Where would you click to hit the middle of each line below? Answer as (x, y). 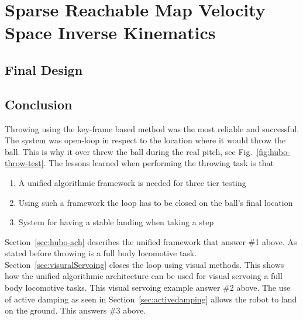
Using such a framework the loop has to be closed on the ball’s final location (156, 202)
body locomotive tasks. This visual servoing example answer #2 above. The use (148, 288)
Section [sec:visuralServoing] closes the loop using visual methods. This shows (144, 264)
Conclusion (39, 104)
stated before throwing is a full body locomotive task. (101, 253)
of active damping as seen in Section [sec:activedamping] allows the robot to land (151, 299)
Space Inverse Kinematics (110, 32)
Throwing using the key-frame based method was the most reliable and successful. (152, 128)
